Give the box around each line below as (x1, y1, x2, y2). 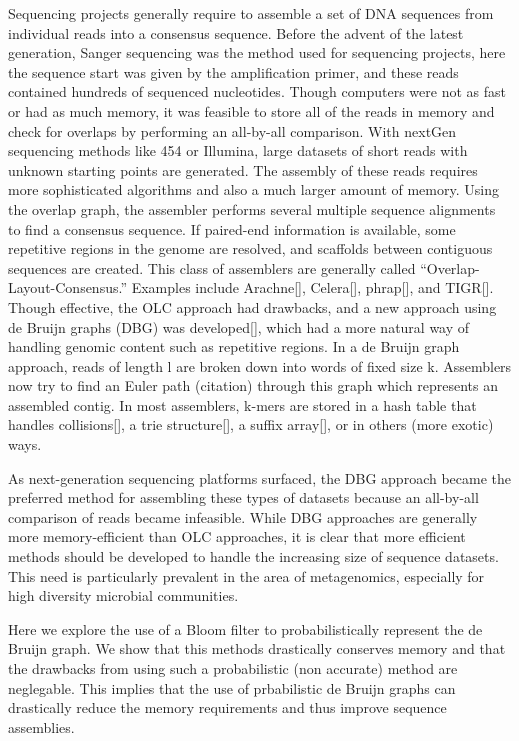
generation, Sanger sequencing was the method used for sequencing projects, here (8, 42, 506, 63)
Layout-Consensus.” (8, 277, 128, 298)
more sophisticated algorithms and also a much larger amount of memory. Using (8, 179, 499, 200)
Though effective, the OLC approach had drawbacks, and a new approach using (8, 296, 497, 317)
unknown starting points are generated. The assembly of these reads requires (8, 159, 478, 180)
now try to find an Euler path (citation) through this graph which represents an (8, 375, 498, 396)
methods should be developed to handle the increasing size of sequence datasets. (8, 546, 499, 567)
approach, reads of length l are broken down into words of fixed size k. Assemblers (8, 355, 512, 376)
